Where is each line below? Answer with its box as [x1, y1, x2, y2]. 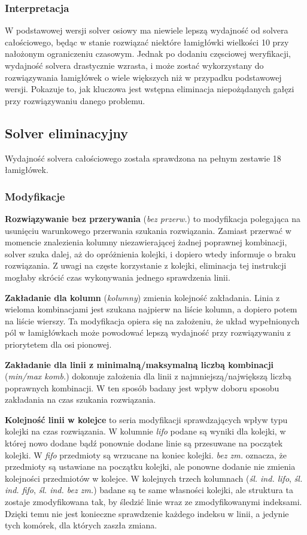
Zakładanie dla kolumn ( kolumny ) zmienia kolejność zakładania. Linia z [5, 291, 280, 303]
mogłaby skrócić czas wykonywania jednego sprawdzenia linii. [5, 270, 230, 283]
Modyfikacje [5, 189, 65, 203]
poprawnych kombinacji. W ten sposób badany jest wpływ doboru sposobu [5, 381, 279, 394]
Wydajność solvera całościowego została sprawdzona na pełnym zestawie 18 [5, 151, 281, 164]
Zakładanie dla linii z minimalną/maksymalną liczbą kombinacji [5, 358, 274, 370]
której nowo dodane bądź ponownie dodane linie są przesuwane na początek [5, 437, 283, 449]
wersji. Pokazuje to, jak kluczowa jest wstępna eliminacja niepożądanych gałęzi [5, 83, 294, 95]
